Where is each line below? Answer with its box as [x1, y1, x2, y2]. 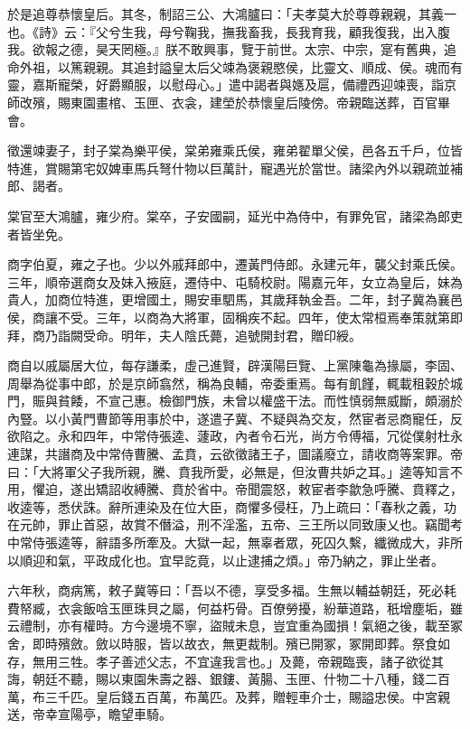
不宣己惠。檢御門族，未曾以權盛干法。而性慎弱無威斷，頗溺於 [95, 391, 463, 410]
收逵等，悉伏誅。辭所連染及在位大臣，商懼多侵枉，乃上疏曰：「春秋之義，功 [7, 497, 456, 516]
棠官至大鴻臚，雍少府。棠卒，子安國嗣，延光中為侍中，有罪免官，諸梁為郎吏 [7, 206, 463, 225]
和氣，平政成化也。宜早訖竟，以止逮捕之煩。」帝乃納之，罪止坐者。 [44, 550, 444, 569]
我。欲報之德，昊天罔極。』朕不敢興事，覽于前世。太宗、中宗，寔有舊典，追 [7, 40, 456, 59]
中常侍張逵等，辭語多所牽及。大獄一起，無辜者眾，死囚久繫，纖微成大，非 [7, 533, 450, 552]
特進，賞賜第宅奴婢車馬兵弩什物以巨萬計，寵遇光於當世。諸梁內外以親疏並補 [7, 158, 463, 177]
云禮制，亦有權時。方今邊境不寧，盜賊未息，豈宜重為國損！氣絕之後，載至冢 [7, 616, 463, 635]
